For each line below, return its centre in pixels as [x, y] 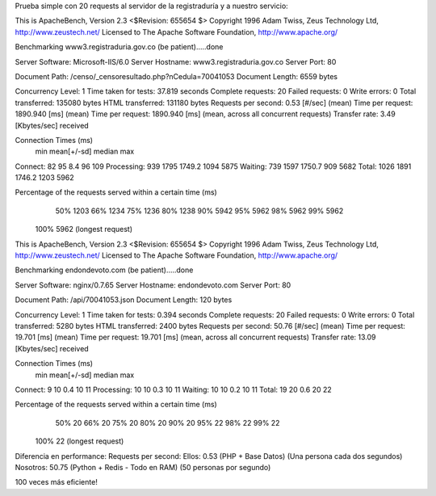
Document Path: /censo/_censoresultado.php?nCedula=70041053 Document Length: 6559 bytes [176, 76]
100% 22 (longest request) [80, 441]
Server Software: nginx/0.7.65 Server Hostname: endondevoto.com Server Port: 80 [153, 285]
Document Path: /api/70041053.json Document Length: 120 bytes [124, 300]
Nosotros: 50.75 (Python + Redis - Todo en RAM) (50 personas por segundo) [143, 467]
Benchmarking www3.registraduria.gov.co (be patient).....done [119, 47]
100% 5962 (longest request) [84, 229]
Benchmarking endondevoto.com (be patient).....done [104, 270]
